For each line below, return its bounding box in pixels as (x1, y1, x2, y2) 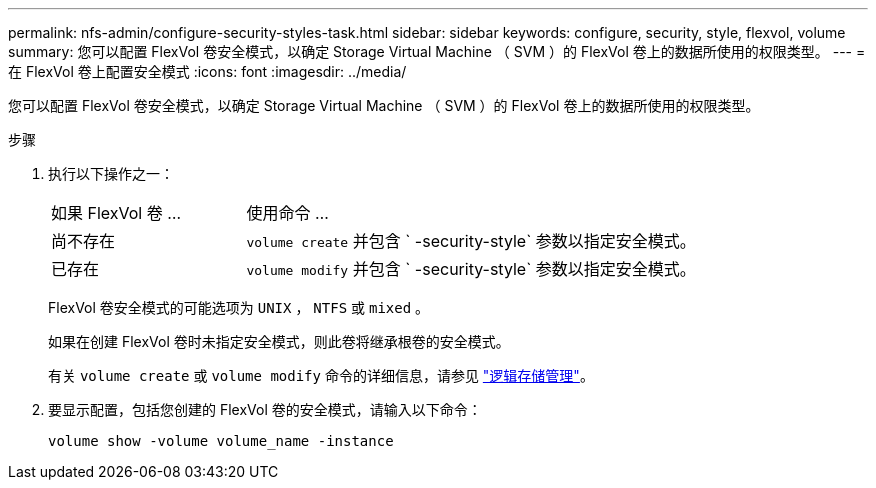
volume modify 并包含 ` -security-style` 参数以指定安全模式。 (246, 259, 696, 279)
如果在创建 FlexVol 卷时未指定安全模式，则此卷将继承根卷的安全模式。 (48, 333, 510, 350)
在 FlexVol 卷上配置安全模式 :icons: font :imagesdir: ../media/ (8, 63, 407, 80)
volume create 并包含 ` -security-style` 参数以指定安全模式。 (246, 231, 696, 251)
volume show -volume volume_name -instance (48, 433, 394, 449)
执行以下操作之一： (48, 165, 174, 182)
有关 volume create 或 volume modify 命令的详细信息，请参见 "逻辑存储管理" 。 (48, 367, 594, 384)
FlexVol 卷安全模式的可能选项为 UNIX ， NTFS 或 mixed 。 (48, 299, 430, 316)
